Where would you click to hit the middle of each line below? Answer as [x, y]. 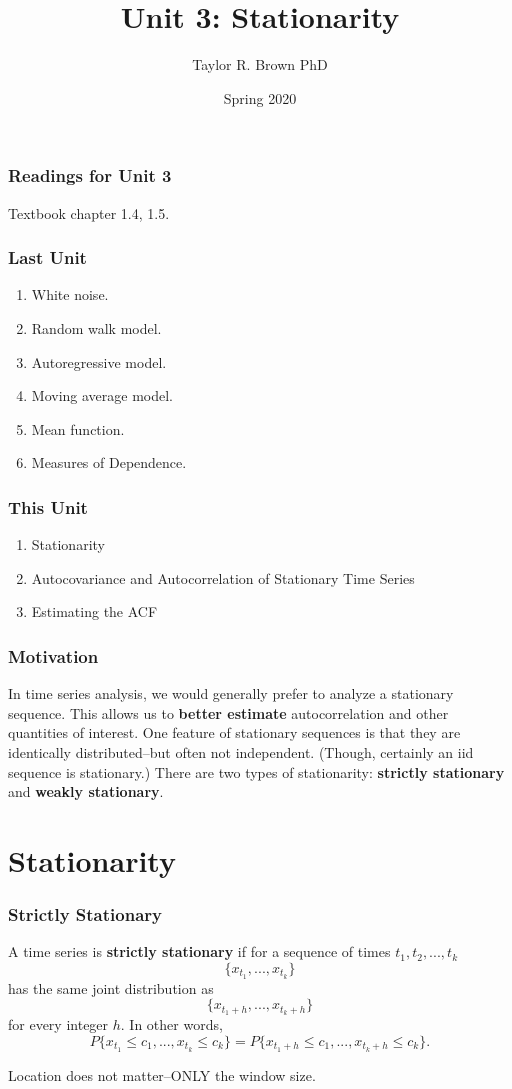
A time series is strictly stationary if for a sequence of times [199, 951]
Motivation [53, 655]
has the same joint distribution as [111, 987]
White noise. [70, 294]
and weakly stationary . [86, 791]
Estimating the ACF [94, 611]
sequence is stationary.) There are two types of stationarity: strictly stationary [256, 771]
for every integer [58, 1024]
